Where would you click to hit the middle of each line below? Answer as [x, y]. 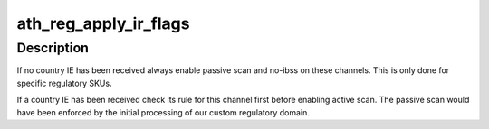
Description [53, 48]
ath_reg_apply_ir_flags [103, 23]
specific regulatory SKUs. [64, 83]
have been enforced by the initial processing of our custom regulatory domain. [163, 112]
